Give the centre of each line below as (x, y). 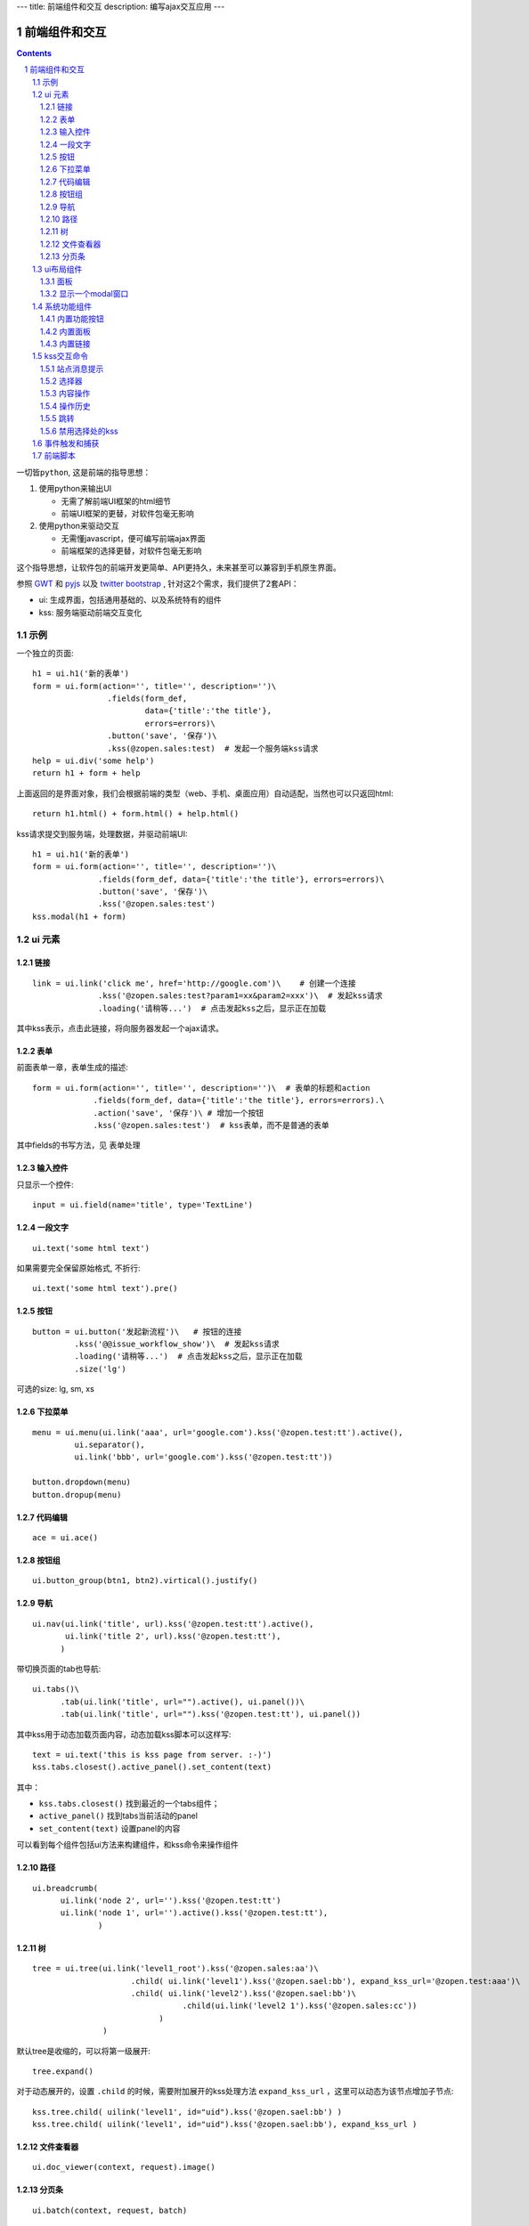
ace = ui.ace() (65, 1537)
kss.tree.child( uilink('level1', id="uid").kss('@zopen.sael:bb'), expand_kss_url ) (225, 2124)
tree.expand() (63, 2071)
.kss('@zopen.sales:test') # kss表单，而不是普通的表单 (211, 1125)
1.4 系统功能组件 (62, 306)
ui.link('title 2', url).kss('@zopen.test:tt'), (173, 1637)
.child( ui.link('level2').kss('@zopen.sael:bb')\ (243, 1993)
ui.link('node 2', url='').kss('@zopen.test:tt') (171, 1901)
